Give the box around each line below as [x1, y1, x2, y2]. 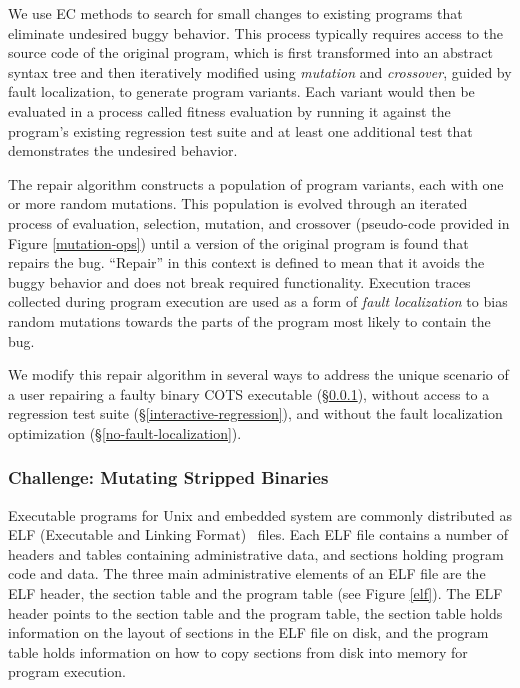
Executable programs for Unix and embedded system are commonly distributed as [8, 504, 512, 525]
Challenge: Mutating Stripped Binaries [8, 465, 329, 490]
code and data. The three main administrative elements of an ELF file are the [8, 563, 486, 584]
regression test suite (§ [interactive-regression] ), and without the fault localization [8, 403, 503, 424]
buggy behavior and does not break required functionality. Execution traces [8, 271, 471, 292]
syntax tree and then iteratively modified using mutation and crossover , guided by [8, 61, 512, 82]
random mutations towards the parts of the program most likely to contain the [8, 310, 491, 331]
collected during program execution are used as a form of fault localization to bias [8, 291, 508, 312]
